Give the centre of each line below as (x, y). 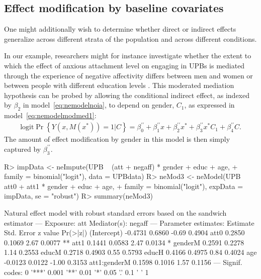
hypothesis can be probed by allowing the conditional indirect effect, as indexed (127, 95)
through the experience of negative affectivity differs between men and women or (128, 75)
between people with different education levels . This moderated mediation (119, 85)
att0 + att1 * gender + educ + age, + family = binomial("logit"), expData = (124, 186)
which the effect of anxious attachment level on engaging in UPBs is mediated (124, 65)
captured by (23, 149)
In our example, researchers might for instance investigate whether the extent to (128, 56)
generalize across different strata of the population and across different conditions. (130, 38)
